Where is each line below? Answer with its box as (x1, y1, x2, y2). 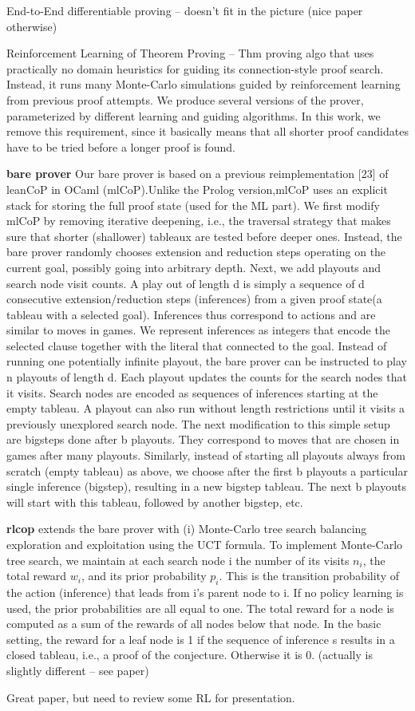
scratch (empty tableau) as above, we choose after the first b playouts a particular (6, 462, 408, 479)
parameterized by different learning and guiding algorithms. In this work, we (6, 107, 381, 124)
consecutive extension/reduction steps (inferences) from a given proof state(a (6, 290, 382, 307)
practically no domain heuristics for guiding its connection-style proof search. (6, 60, 384, 77)
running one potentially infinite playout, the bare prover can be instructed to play (6, 353, 408, 369)
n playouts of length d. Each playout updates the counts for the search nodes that (6, 369, 407, 385)
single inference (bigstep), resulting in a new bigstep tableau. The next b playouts (6, 478, 406, 495)
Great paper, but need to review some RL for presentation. (6, 689, 295, 705)
